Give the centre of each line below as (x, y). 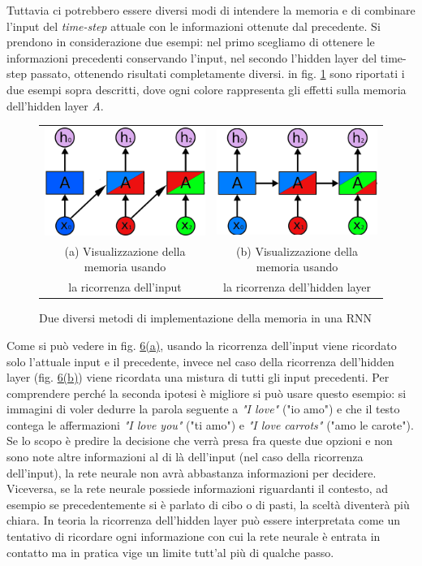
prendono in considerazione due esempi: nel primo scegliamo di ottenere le (191, 42)
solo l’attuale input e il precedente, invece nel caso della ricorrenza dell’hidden (200, 361)
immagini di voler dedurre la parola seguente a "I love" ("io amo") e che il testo (203, 409)
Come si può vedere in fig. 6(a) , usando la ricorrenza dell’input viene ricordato (202, 345)
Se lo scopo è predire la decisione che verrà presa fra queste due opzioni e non (200, 441)
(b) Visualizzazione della (297, 251)
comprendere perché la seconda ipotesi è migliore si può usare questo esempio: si (207, 393)
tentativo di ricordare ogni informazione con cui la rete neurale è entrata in (194, 536)
